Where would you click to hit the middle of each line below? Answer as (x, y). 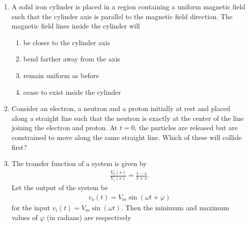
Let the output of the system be (60, 187)
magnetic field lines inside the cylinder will (76, 26)
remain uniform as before (61, 75)
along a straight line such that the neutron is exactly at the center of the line (128, 118)
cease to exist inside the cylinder (72, 92)
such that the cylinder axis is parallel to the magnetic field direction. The (122, 16)
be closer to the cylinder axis (67, 42)
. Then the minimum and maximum (175, 207)
